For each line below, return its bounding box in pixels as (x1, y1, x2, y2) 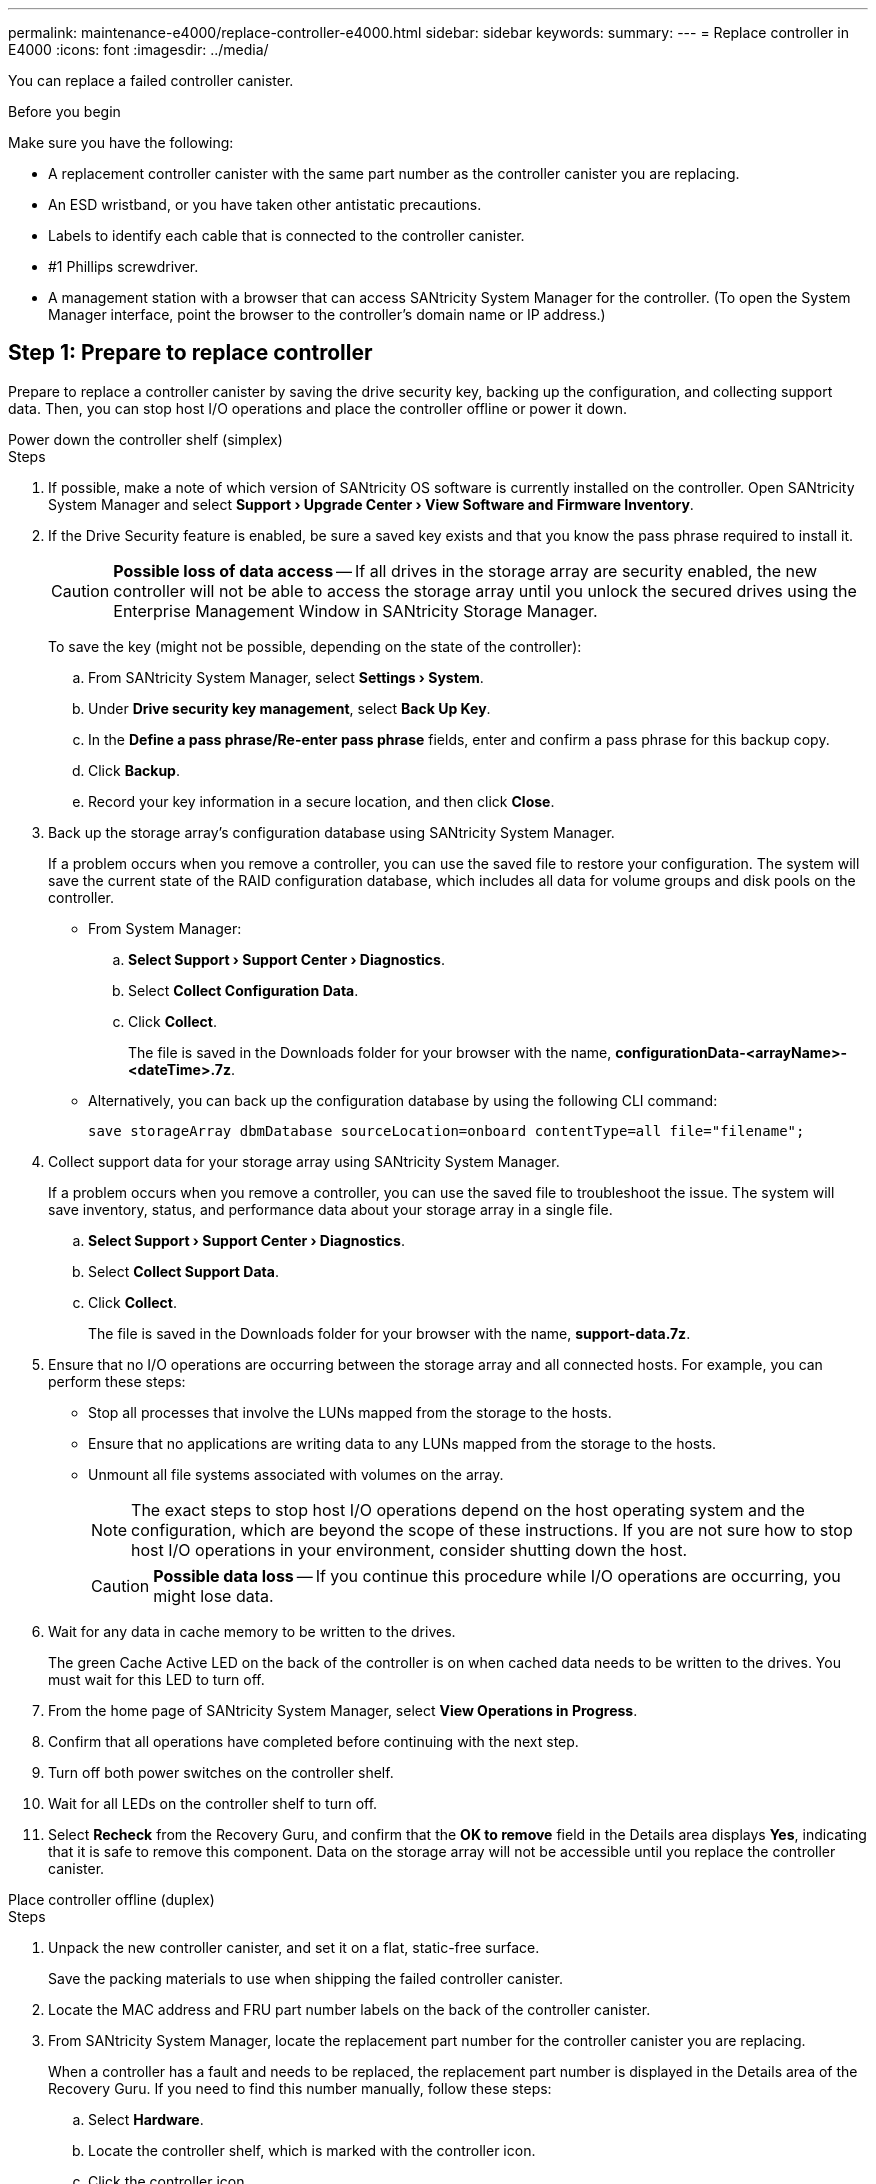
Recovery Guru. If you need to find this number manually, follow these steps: (48, 2079, 552, 2097)
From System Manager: (88, 919, 242, 937)
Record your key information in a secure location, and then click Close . (88, 792, 555, 810)
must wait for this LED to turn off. (48, 1670, 265, 1688)
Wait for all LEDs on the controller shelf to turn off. (48, 1794, 378, 1812)
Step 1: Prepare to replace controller (8, 340, 373, 366)
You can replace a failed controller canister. (8, 72, 294, 89)
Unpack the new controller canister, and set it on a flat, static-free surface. (48, 1938, 540, 1956)
